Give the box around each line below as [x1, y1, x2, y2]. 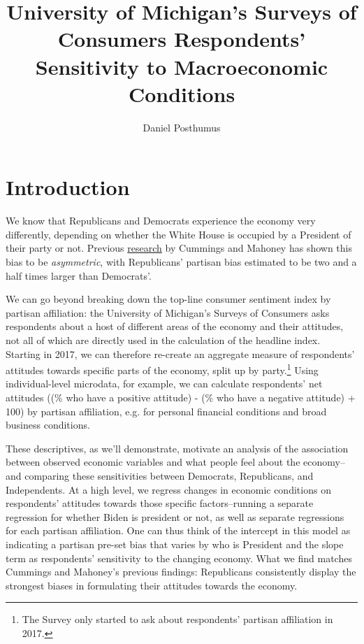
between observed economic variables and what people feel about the [6, 455, 300, 469]
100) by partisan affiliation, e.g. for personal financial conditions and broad [6, 403, 327, 418]
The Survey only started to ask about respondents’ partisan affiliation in [22, 612, 333, 627]
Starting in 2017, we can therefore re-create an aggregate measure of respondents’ [6, 346, 355, 361]
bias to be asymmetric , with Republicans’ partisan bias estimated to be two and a [6, 255, 357, 269]
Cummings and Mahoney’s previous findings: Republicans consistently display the [6, 564, 356, 579]
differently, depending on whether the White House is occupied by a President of [6, 227, 351, 241]
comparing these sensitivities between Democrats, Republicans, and [24, 468, 314, 482]
